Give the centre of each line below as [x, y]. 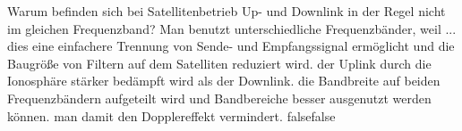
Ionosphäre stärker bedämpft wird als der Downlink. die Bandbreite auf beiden [224, 81]
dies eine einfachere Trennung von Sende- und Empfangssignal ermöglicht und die [231, 46]
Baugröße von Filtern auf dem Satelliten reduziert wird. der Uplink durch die [219, 63]
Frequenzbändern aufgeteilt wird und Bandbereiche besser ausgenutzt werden [219, 98]
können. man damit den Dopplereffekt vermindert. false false [171, 115]
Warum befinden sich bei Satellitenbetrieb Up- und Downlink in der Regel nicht [227, 11]
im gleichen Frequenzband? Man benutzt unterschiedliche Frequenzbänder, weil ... [232, 28]
